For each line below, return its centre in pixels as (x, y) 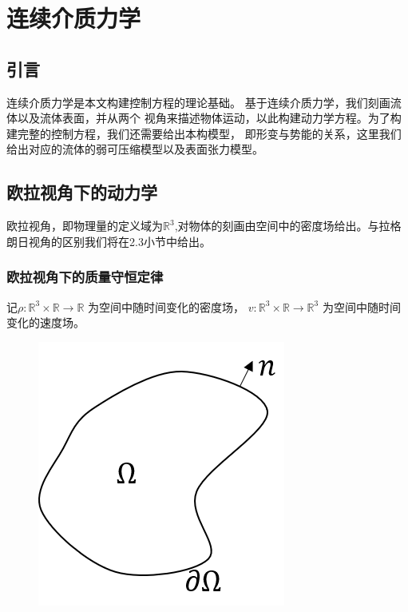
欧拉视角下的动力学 (82, 192)
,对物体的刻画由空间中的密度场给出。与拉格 (288, 226)
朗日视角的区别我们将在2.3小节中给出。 (109, 241)
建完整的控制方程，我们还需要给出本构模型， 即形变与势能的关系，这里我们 (204, 133)
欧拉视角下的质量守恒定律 (85, 277)
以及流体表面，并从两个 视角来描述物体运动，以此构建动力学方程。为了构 (209, 118)
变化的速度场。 (46, 322)
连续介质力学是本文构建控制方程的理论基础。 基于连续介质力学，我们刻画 (198, 102)
